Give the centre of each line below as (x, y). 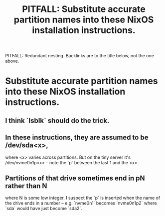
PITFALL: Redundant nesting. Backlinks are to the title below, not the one (80, 56)
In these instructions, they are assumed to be (77, 138)
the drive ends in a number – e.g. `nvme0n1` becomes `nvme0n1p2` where (81, 203)
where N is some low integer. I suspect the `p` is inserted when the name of (83, 198)
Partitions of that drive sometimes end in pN (75, 178)
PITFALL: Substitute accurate (84, 9)
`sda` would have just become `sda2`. (44, 209)
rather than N (26, 186)
